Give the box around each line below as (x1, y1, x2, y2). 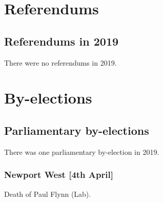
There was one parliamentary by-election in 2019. (4, 146, 159, 157)
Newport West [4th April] (4, 168, 113, 181)
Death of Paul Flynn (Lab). (4, 188, 91, 199)
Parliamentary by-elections (4, 122, 149, 138)
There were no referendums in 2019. (4, 57, 117, 68)
